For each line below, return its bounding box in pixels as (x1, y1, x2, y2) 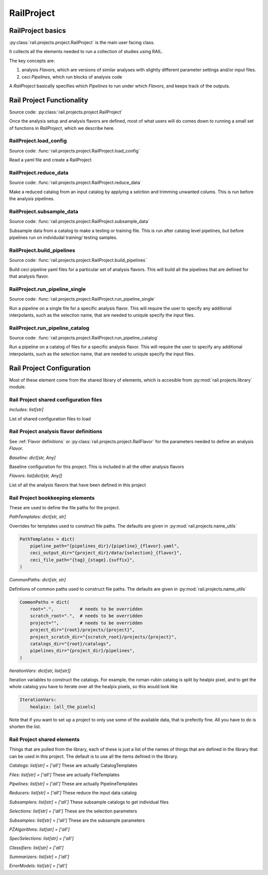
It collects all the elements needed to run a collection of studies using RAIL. (9, 49, 163, 55)
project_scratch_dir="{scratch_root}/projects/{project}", (30, 634, 177, 639)
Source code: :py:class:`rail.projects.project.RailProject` (9, 109, 123, 115)
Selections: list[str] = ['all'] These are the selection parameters (9, 808, 137, 814)
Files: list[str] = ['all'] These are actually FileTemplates (9, 772, 120, 778)
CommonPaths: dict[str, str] (9, 577, 66, 583)
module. (9, 384, 26, 390)
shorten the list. (9, 723, 42, 730)
